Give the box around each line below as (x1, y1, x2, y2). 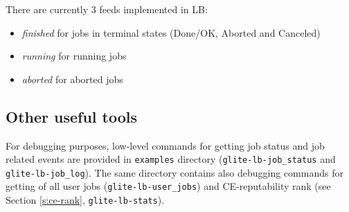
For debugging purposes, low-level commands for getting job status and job (6, 138, 325, 152)
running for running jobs (21, 48, 127, 63)
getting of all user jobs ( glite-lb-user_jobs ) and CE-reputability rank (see (6, 179, 331, 193)
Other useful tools (6, 105, 138, 127)
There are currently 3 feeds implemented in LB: (6, 2, 208, 16)
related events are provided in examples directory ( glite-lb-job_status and (6, 152, 336, 166)
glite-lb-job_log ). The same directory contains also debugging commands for (6, 165, 343, 179)
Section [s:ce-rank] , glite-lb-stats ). (6, 193, 165, 207)
